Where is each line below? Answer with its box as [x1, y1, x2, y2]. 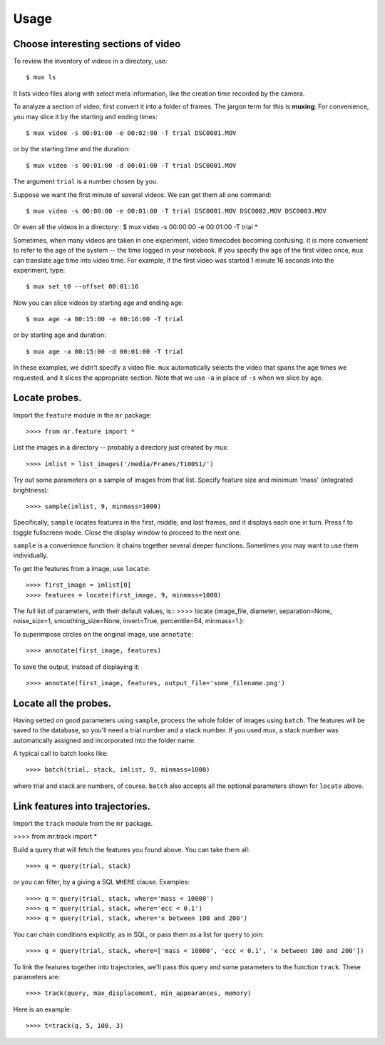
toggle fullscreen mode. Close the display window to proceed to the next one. [13, 528, 242, 537]
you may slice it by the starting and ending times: [13, 112, 158, 121]
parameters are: [13, 973, 61, 981]
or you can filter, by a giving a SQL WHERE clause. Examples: [13, 878, 190, 887]
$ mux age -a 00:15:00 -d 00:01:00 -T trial [26, 347, 185, 355]
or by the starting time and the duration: [13, 145, 130, 153]
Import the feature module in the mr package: [13, 410, 153, 419]
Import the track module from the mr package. [13, 819, 153, 827]
